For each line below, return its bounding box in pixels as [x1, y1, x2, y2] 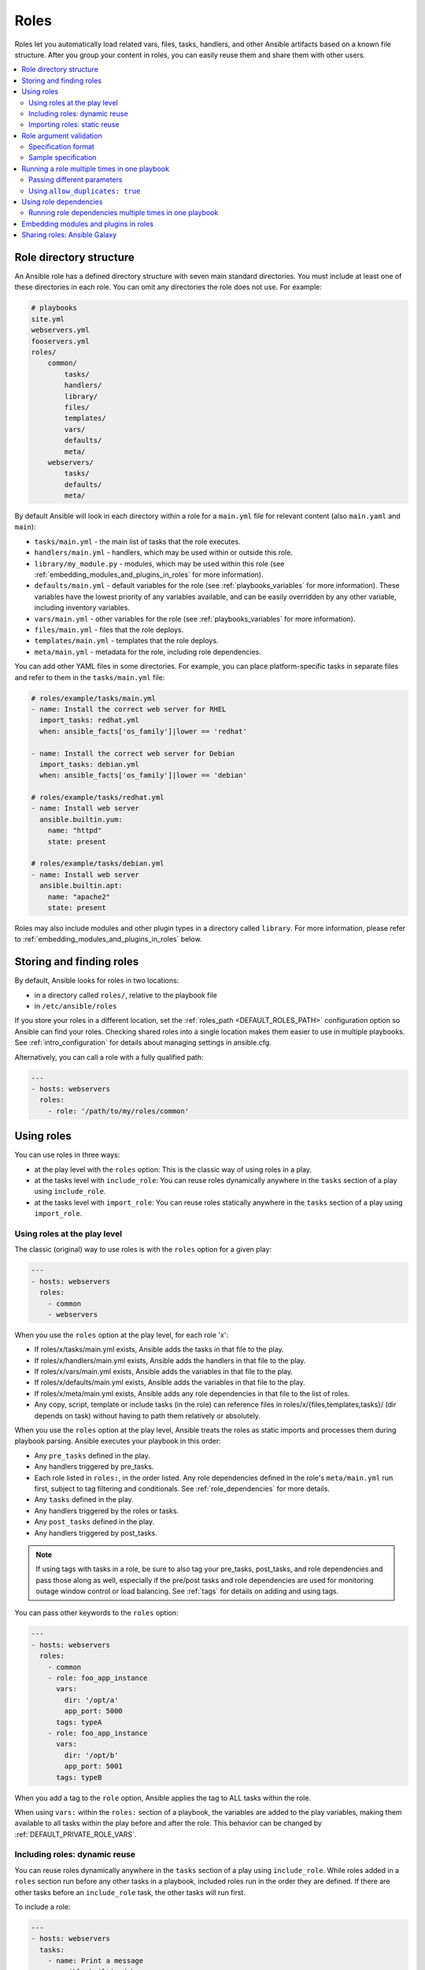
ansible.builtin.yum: [39, 815, 124, 823]
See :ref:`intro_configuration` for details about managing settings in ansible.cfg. [14, 1038, 272, 1047]
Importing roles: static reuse [28, 120, 120, 129]
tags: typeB [56, 1773, 102, 1782]
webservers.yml [31, 325, 90, 335]
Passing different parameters [28, 175, 123, 184]
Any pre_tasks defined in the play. [34, 1451, 151, 1460]
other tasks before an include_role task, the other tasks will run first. [14, 1887, 246, 1897]
